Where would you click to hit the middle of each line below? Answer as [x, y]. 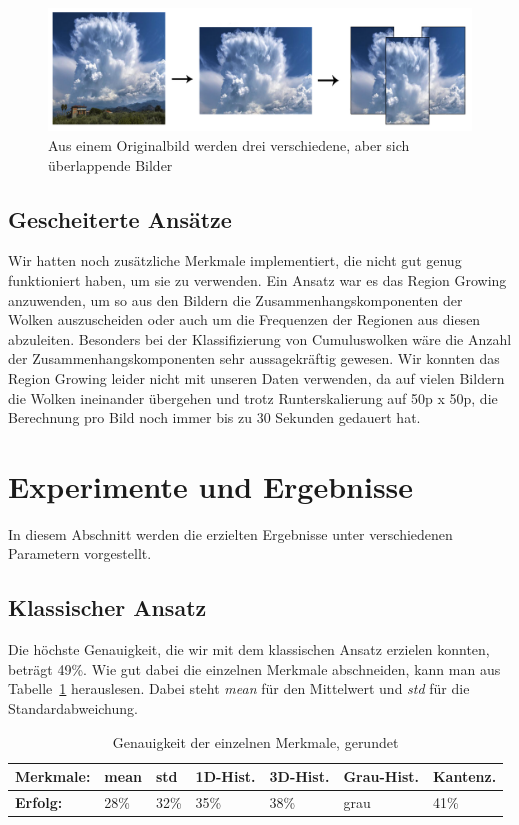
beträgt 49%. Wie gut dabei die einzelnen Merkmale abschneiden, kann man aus [254, 668]
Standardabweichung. [73, 708]
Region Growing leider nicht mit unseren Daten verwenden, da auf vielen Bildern [256, 377]
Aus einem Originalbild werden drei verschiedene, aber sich [229, 144]
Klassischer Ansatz [107, 607]
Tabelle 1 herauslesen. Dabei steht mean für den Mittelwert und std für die [239, 688]
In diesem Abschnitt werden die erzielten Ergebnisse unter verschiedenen [230, 533]
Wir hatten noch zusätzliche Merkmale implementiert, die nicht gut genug [235, 260]
